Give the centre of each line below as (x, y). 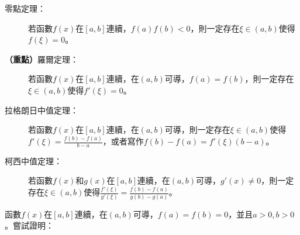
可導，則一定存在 (197, 129)
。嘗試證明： (29, 225)
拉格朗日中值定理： (42, 110)
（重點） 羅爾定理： (42, 59)
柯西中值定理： (33, 160)
